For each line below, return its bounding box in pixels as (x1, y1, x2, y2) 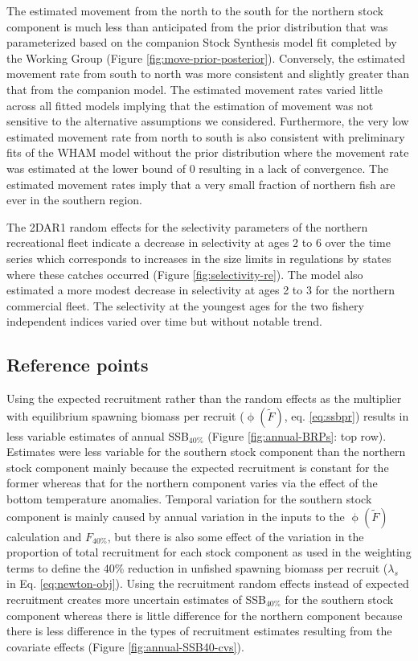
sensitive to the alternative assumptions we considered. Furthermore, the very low (6, 113, 409, 129)
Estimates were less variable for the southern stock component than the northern (6, 443, 406, 460)
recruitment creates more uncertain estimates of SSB (6, 591, 266, 608)
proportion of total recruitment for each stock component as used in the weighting (6, 544, 412, 560)
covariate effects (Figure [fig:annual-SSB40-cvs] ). (6, 638, 244, 655)
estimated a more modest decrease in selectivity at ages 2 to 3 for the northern (6, 281, 395, 298)
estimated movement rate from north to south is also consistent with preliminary (6, 128, 405, 145)
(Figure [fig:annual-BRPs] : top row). (207, 427, 387, 444)
